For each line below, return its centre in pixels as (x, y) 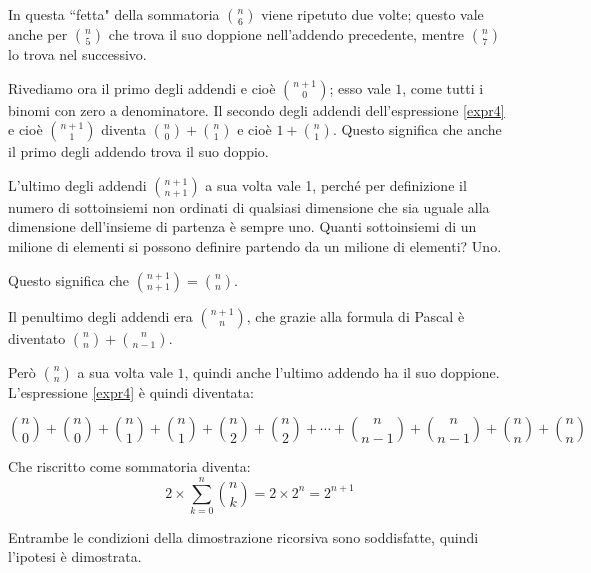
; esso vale (360, 87)
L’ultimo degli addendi (77, 184)
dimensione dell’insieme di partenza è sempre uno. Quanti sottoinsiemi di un (242, 226)
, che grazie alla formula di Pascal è (355, 315)
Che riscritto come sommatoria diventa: (129, 466)
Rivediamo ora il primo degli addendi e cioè (142, 87)
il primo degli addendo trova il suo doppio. (138, 151)
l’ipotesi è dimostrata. (75, 556)
